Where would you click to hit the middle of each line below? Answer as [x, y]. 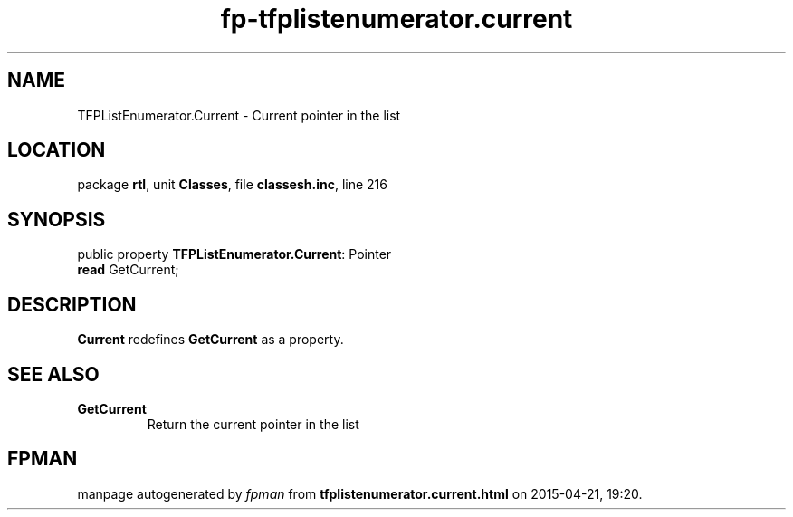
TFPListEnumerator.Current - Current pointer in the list [239, 115]
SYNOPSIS [57, 219]
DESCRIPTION [72, 304]
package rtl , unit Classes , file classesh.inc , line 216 [232, 185]
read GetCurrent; [128, 270]
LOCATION [57, 150]
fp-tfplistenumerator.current [396, 19]
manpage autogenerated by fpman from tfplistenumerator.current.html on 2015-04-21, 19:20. [360, 493]
